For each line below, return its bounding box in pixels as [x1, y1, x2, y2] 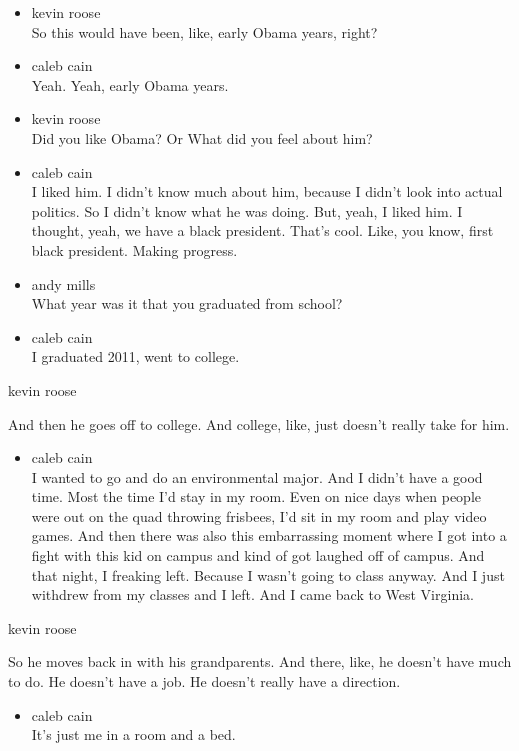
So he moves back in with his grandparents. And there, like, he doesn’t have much [8, 651, 512, 672]
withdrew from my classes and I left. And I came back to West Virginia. [31, 584, 474, 605]
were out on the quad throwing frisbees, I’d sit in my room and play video [31, 505, 487, 526]
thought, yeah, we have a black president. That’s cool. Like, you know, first [31, 220, 494, 241]
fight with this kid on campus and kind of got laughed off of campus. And [31, 545, 485, 566]
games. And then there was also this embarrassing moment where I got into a [31, 525, 507, 546]
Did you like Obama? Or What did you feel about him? [31, 127, 373, 148]
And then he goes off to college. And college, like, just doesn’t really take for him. [8, 413, 510, 434]
